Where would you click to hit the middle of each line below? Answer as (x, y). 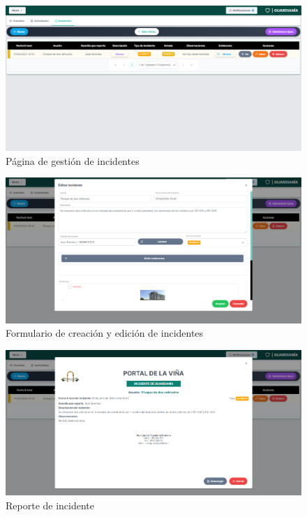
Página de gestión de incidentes (73, 160)
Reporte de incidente (50, 505)
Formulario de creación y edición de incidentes (105, 333)
